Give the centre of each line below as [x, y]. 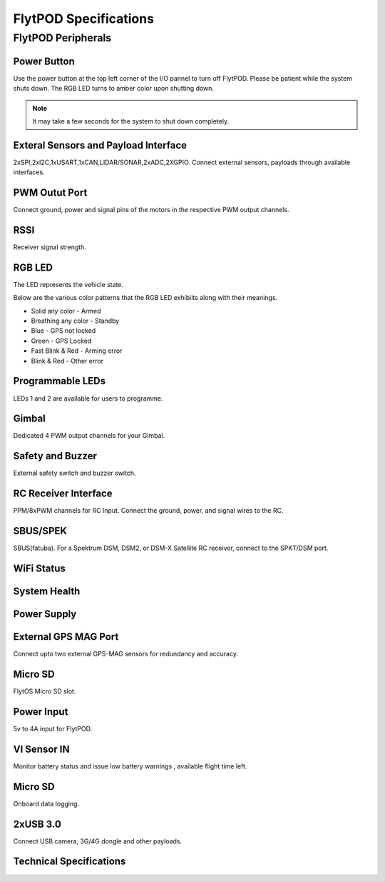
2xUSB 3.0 [37, 824]
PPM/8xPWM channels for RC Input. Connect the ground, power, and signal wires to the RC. [148, 511]
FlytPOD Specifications [84, 19]
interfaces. [29, 172]
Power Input [41, 712]
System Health [47, 591]
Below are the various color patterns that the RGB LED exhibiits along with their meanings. [145, 298]
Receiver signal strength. [50, 247]
